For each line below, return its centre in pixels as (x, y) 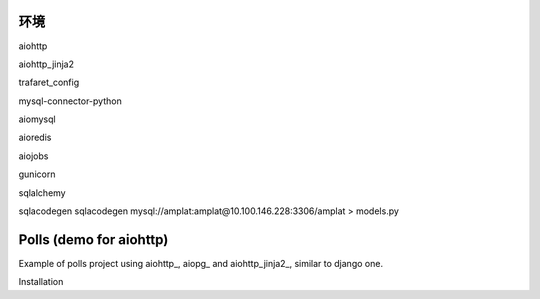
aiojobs (33, 156)
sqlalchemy (42, 192)
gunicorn (37, 174)
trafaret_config (49, 82)
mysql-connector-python (70, 101)
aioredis (35, 137)
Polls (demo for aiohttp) (93, 239)
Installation (41, 282)
